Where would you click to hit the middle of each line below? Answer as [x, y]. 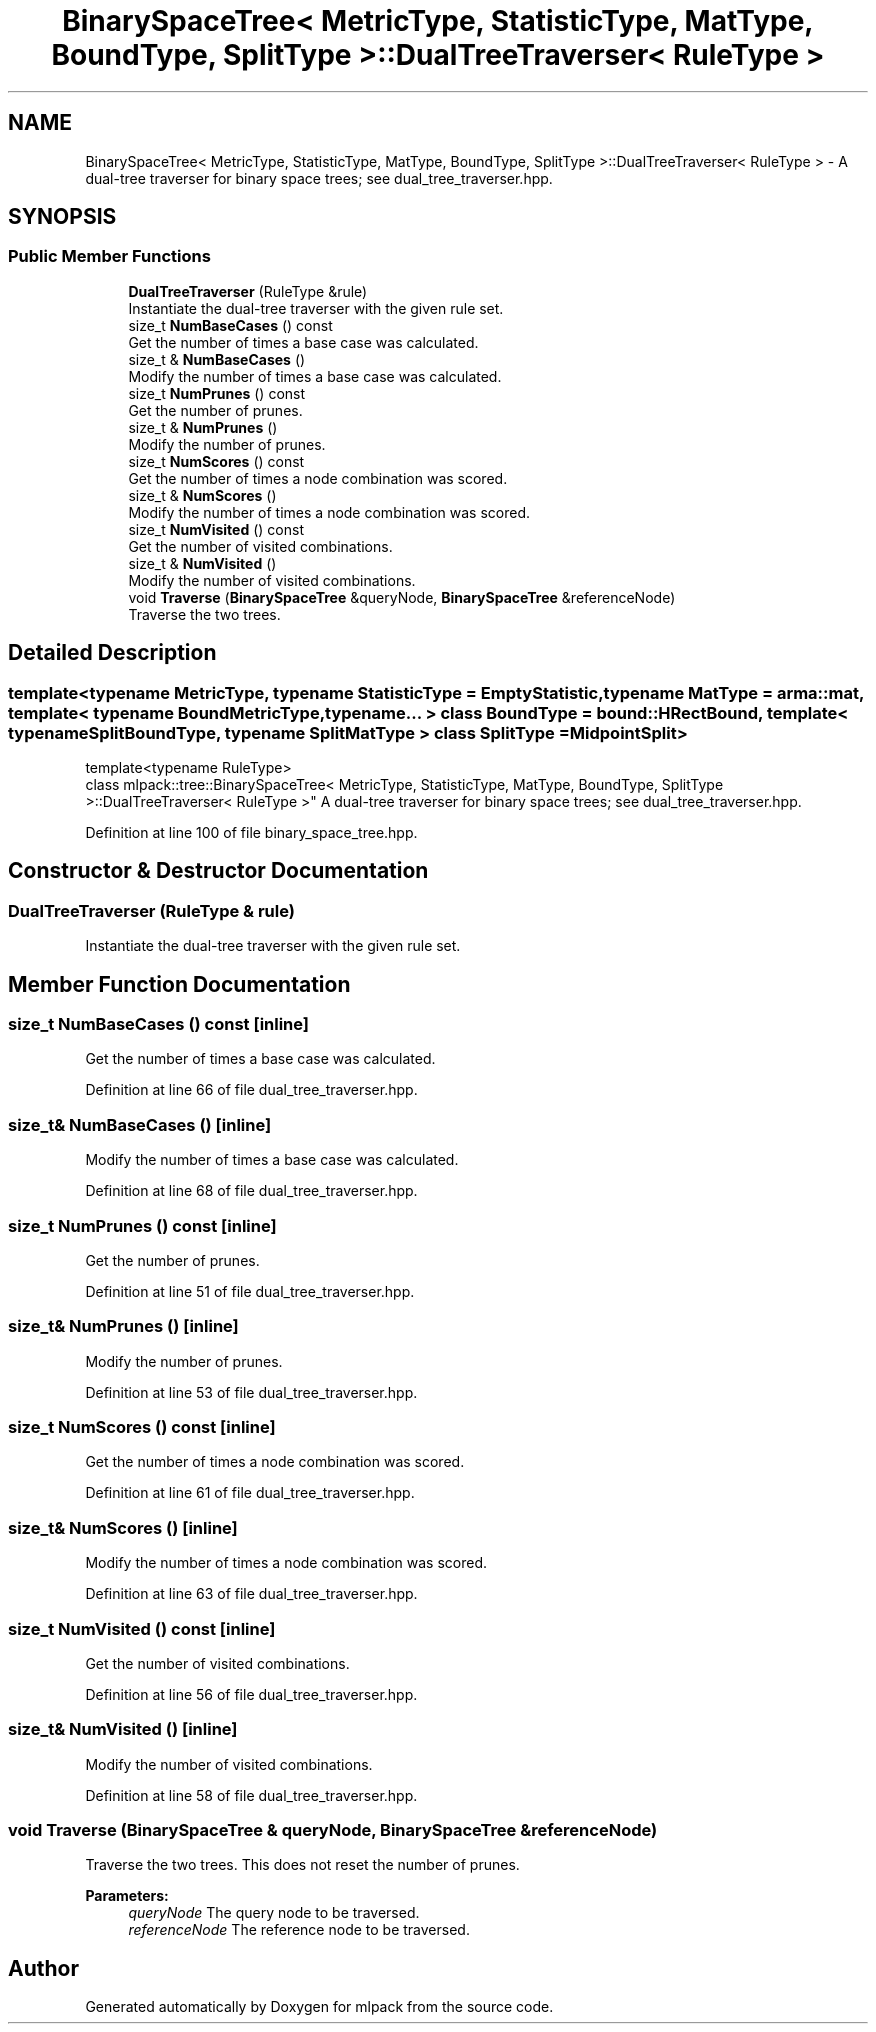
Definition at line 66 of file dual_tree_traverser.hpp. [251, 1090]
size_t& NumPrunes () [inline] [123, 1326]
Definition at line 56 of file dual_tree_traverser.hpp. [251, 1694]
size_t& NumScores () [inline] [123, 1527]
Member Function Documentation [179, 984]
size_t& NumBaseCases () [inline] [140, 1124]
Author [43, 1968]
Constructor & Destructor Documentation [218, 871]
